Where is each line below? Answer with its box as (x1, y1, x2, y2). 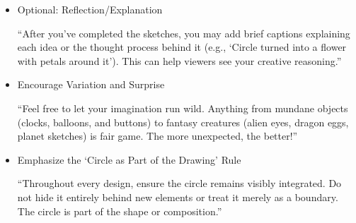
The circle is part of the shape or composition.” (17, 203, 222, 218)
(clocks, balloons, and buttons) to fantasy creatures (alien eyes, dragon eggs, (17, 114, 349, 129)
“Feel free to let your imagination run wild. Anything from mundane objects (17, 100, 348, 115)
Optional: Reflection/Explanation (17, 2, 163, 16)
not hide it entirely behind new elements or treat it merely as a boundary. (17, 189, 338, 204)
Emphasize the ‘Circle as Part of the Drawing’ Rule (17, 152, 241, 167)
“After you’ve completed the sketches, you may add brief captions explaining (17, 25, 350, 40)
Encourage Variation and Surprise (17, 77, 165, 92)
